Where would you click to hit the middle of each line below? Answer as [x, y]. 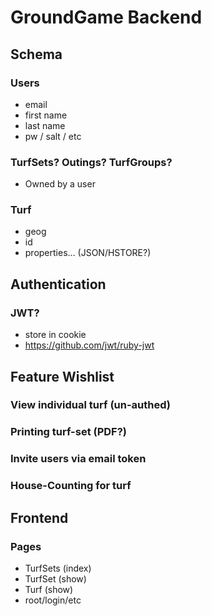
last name [45, 125]
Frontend [39, 517]
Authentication [58, 284]
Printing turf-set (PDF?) [69, 432]
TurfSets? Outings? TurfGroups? [91, 162]
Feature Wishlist [62, 376]
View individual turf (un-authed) [91, 405]
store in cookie [55, 335]
